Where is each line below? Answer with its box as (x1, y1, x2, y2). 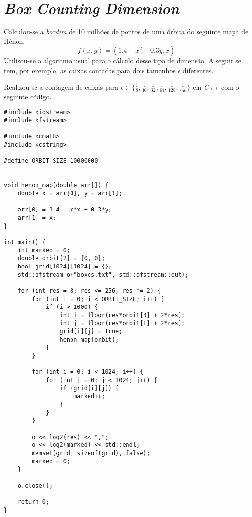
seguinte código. (4, 91, 52, 101)
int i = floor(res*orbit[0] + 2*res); (59, 311, 185, 319)
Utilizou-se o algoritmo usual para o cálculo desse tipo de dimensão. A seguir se (4, 56, 241, 66)
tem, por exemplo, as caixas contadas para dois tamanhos (4, 65, 176, 75)
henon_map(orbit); (59, 336, 119, 343)
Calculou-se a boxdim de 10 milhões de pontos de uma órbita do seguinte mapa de (4, 26, 249, 37)
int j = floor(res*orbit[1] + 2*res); (59, 320, 185, 327)
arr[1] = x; (18, 214, 56, 221)
